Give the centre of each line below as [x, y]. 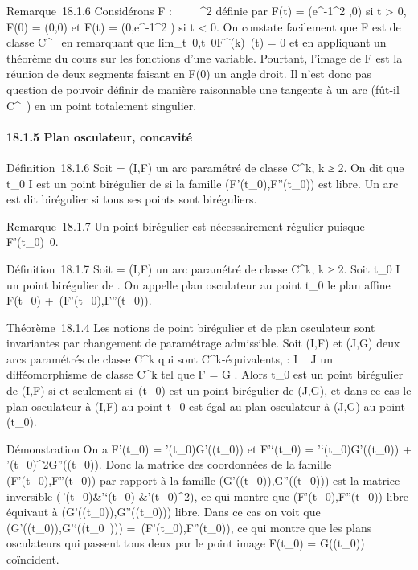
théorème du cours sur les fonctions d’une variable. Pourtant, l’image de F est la [205, 57]
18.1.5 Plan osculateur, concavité [100, 136]
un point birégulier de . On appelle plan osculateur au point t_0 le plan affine [199, 284]
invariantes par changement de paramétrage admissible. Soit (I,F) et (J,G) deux [203, 343]
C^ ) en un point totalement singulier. [102, 105]
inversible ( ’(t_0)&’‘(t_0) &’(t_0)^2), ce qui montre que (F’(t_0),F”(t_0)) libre [207, 496]
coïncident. [33, 559]
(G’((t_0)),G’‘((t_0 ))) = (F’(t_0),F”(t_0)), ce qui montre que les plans [189, 527]
